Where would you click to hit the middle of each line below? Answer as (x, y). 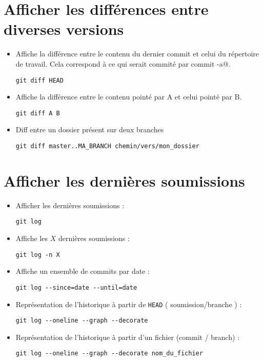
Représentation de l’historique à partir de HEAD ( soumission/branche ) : (129, 304)
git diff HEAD (39, 80)
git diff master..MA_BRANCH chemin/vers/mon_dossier (107, 146)
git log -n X (38, 255)
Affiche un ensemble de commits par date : (83, 271)
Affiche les (32, 238)
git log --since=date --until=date (76, 287)
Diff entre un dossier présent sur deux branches (90, 129)
